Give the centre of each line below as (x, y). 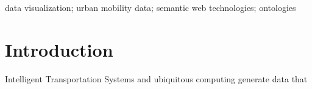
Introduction (59, 49)
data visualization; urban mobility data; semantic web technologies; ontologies (151, 7)
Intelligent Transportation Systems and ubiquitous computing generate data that (156, 78)
